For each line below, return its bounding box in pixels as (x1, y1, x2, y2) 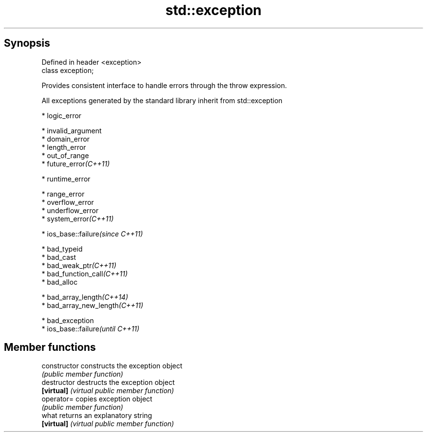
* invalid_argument (41, 126, 102, 135)
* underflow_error (41, 206, 99, 215)
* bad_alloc (41, 277, 78, 286)
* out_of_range (41, 151, 89, 160)
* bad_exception (41, 316, 94, 325)
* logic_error (41, 111, 81, 120)
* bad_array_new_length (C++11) (41, 301, 143, 309)
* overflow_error (41, 198, 94, 206)
